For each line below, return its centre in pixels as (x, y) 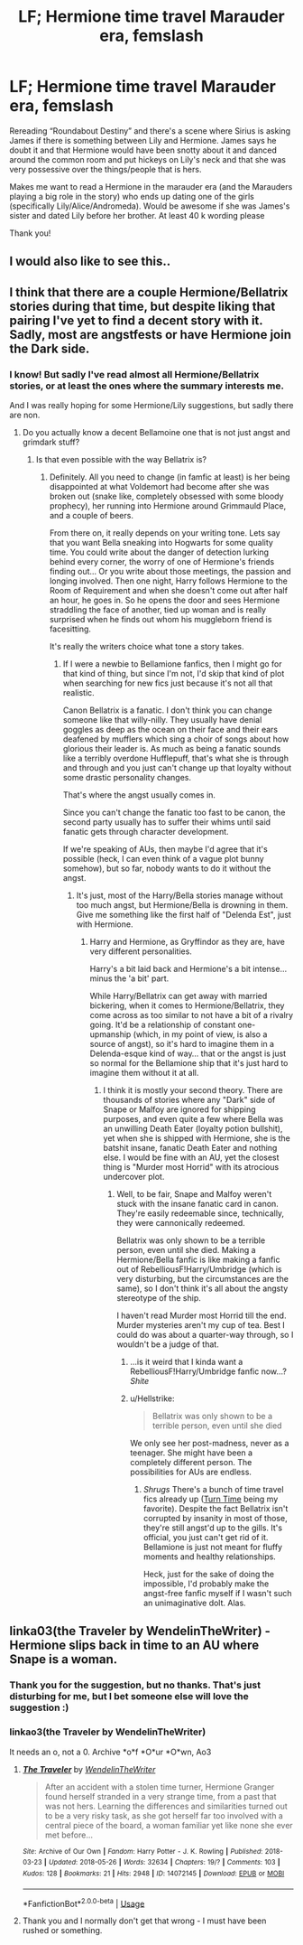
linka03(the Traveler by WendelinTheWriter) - (140, 1631)
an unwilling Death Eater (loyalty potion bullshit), (193, 1129)
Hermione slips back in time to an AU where (134, 1646)
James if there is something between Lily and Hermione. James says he (143, 140)
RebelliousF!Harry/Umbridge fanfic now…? (208, 1371)
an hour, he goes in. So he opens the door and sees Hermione (165, 600)
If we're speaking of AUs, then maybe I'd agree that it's (165, 849)
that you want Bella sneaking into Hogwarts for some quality (161, 543)
